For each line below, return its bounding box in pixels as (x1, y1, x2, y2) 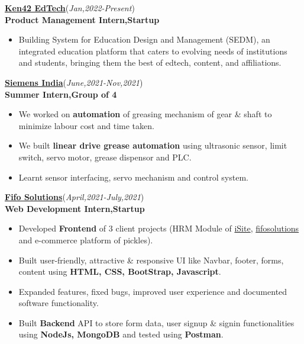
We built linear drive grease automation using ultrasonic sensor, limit (18, 139, 287, 152)
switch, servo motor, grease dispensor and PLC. (18, 150, 192, 163)
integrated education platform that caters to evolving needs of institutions (18, 44, 287, 57)
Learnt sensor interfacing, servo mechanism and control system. (18, 171, 248, 183)
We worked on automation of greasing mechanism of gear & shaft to (18, 108, 272, 120)
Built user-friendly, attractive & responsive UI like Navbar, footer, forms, (18, 253, 284, 266)
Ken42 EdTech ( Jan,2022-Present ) (5, 2, 135, 14)
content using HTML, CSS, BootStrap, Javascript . (18, 265, 221, 278)
